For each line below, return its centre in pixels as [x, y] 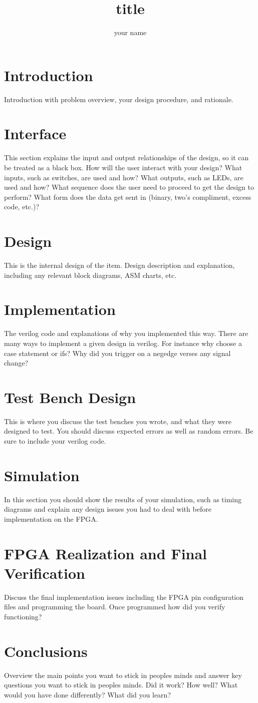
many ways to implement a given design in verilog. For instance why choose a [123, 343]
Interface [35, 133]
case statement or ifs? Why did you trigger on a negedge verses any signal [117, 353]
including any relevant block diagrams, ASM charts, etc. [90, 275]
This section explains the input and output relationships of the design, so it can [126, 157]
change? [16, 363]
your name [130, 32]
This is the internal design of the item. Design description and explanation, [119, 265]
